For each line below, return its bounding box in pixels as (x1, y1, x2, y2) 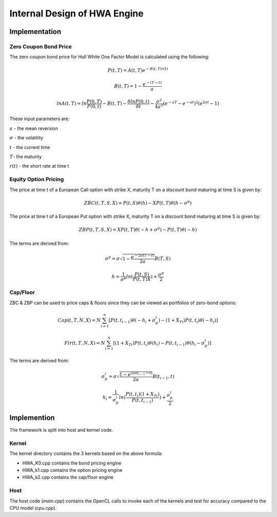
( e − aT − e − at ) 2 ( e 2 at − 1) (163, 100, 220, 106)
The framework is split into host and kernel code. (9, 427, 113, 433)
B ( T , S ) (154, 256, 171, 262)
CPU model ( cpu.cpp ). (9, 505, 57, 511)
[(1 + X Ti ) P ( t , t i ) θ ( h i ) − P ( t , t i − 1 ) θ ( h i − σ (113, 340, 205, 347)
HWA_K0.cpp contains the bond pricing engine (22, 460, 122, 466)
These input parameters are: (9, 116, 70, 122)
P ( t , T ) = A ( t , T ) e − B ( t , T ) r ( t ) (108, 66, 168, 73)
